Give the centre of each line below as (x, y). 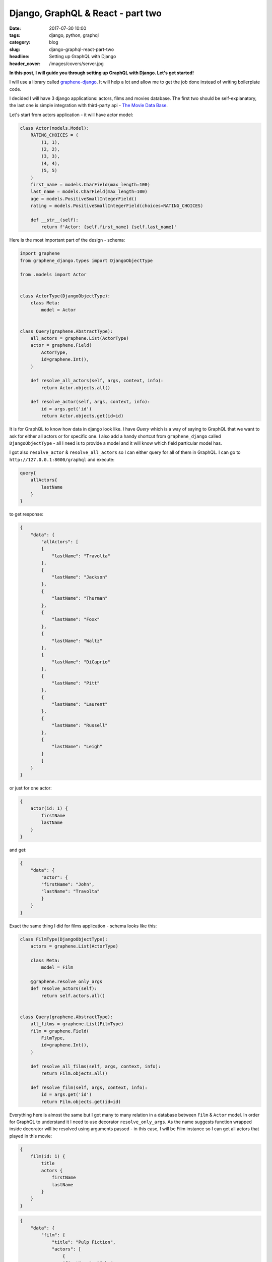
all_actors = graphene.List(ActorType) (80, 338)
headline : (19, 57)
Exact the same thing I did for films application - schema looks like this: (83, 926)
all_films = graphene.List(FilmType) (77, 1024)
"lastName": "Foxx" (76, 619)
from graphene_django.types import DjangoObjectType (86, 260)
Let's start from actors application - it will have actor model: (71, 115)
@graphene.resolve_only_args (66, 981)
